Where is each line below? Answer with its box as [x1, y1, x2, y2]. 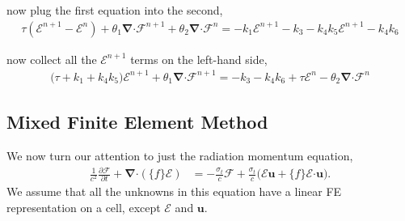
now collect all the [6, 50, 97, 67]
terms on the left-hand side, [130, 50, 268, 67]
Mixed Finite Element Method [6, 109, 268, 134]
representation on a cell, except [6, 199, 161, 215]
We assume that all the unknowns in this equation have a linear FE [6, 183, 342, 200]
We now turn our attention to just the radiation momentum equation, [6, 147, 353, 164]
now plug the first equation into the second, [6, 2, 223, 18]
